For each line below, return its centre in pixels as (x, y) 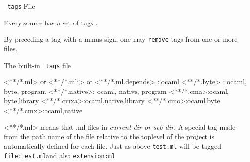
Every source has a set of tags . (51, 22)
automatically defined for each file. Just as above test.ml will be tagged (113, 146)
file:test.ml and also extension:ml (60, 155)
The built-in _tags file (37, 65)
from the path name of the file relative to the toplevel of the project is (109, 136)
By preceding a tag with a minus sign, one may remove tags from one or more (121, 39)
